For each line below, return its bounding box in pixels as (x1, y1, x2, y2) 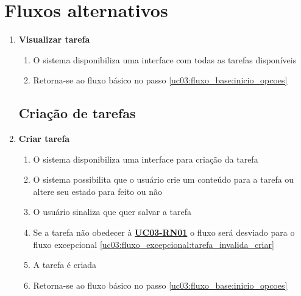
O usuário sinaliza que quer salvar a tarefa (33, 205, 191, 218)
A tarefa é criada (33, 258, 97, 271)
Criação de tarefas (18, 104, 136, 122)
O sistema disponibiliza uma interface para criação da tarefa (33, 152, 258, 165)
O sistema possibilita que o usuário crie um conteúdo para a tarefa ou (33, 173, 294, 186)
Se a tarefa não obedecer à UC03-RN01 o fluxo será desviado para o (33, 226, 295, 239)
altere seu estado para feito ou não (33, 185, 162, 197)
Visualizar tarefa (18, 33, 90, 46)
